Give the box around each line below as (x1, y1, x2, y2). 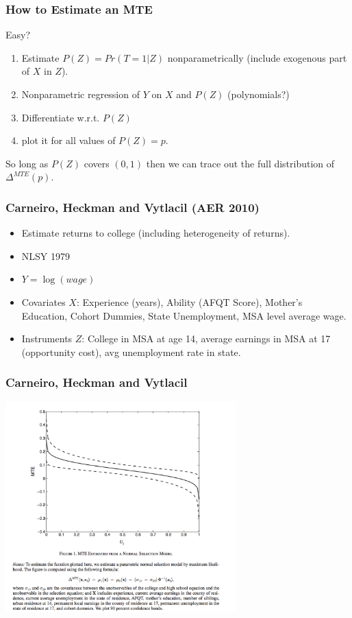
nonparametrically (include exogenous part (167, 50, 347, 64)
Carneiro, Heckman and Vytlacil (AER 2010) (5, 198, 260, 215)
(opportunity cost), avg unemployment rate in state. (21, 344, 241, 359)
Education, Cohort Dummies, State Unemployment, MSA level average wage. (21, 308, 347, 322)
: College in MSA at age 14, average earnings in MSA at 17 (81, 331, 331, 346)
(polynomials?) (227, 87, 290, 101)
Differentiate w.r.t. (21, 110, 100, 124)
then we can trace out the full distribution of (146, 156, 335, 170)
